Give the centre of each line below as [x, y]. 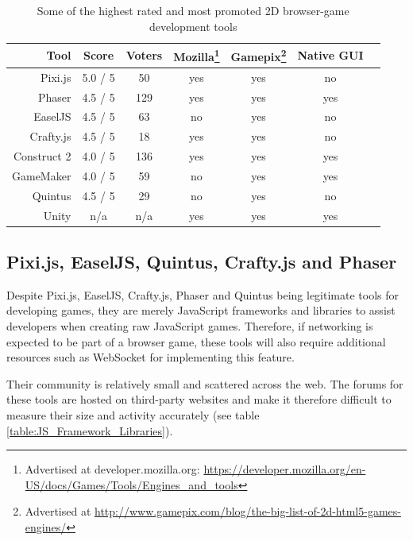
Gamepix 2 [259, 55]
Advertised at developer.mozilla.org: [112, 469]
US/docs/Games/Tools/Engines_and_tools [131, 484]
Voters [144, 55]
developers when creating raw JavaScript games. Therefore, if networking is [190, 326]
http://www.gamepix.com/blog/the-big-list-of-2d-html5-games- [248, 511]
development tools [193, 26]
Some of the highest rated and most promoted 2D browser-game [193, 10]
